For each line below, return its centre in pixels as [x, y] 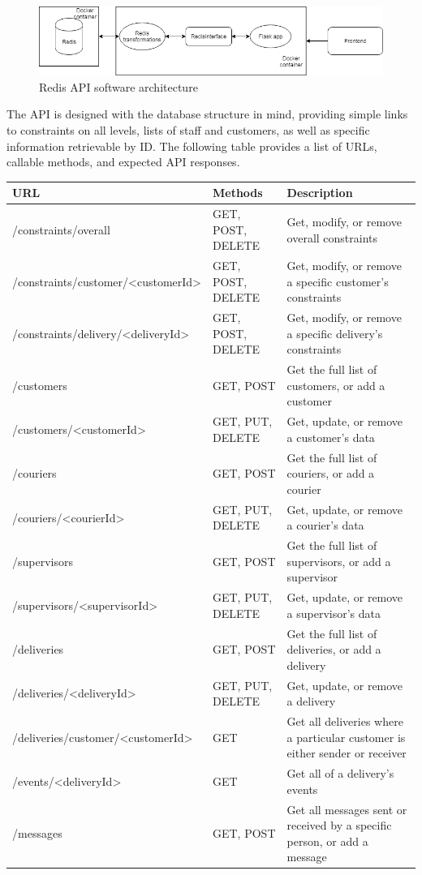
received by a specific [339, 825]
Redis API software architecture [118, 86]
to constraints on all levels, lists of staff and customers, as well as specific [188, 130]
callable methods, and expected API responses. [123, 162]
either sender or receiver [347, 753]
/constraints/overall [61, 229]
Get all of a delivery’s [340, 773]
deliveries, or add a [334, 649]
